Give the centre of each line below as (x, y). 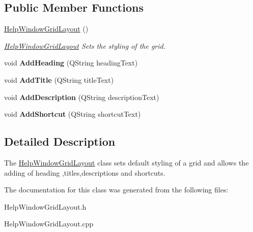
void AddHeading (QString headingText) (71, 63)
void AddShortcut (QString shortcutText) (73, 114)
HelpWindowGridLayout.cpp (49, 224)
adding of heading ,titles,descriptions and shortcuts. (85, 172)
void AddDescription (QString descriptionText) (82, 97)
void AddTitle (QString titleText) (59, 79)
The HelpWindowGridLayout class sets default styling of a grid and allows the (126, 162)
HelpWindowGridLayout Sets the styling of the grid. (85, 45)
